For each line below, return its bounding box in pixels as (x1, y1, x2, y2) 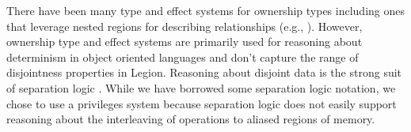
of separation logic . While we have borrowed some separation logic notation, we (6, 79, 396, 96)
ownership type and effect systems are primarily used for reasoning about (6, 33, 363, 50)
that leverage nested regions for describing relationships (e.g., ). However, (6, 17, 363, 34)
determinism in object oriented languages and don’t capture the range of (6, 48, 359, 65)
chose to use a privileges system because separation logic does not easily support (6, 95, 397, 111)
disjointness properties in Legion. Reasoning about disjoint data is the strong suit (6, 64, 402, 81)
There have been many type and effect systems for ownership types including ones (6, 2, 405, 18)
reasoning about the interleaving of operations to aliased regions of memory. (6, 111, 375, 127)
